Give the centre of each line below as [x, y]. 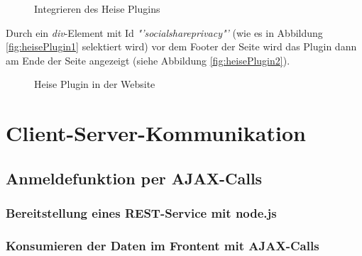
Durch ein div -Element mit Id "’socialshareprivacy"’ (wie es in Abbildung [164, 32]
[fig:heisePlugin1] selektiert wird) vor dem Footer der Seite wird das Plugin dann [181, 46]
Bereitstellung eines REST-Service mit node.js [141, 213]
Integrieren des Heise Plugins [97, 9]
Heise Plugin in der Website [95, 84]
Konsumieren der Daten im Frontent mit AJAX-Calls [163, 245]
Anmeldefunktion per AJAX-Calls [134, 178]
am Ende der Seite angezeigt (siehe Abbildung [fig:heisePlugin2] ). [148, 60]
